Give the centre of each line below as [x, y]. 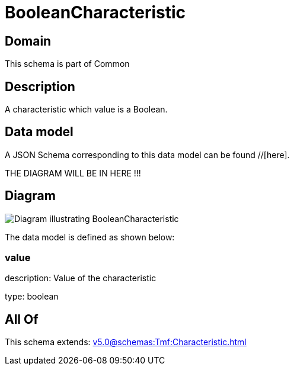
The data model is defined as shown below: [90, 237]
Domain [28, 41]
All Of [22, 319]
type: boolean [32, 297]
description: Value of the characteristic [81, 278]
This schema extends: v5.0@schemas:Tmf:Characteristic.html [126, 342]
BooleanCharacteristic [95, 12]
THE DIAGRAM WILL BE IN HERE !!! [73, 173]
